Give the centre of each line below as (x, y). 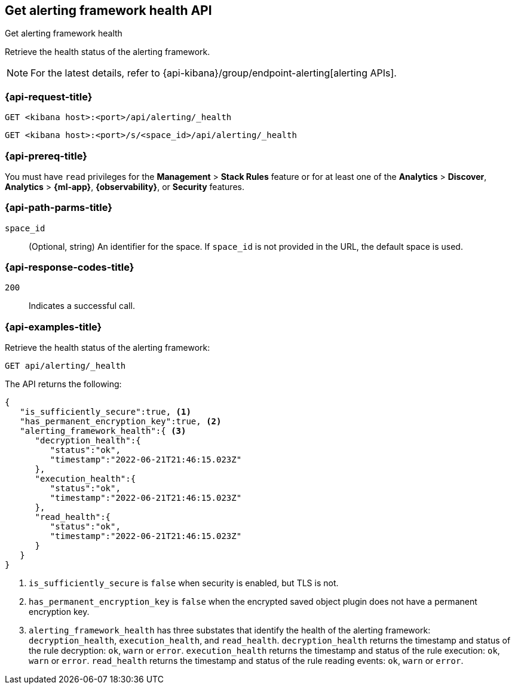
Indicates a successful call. (82, 306)
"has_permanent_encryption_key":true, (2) (121, 422)
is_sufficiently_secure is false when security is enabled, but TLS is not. (184, 583)
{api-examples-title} (53, 327)
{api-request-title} (49, 97)
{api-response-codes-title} (70, 267)
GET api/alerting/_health (65, 366)
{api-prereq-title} (46, 156)
